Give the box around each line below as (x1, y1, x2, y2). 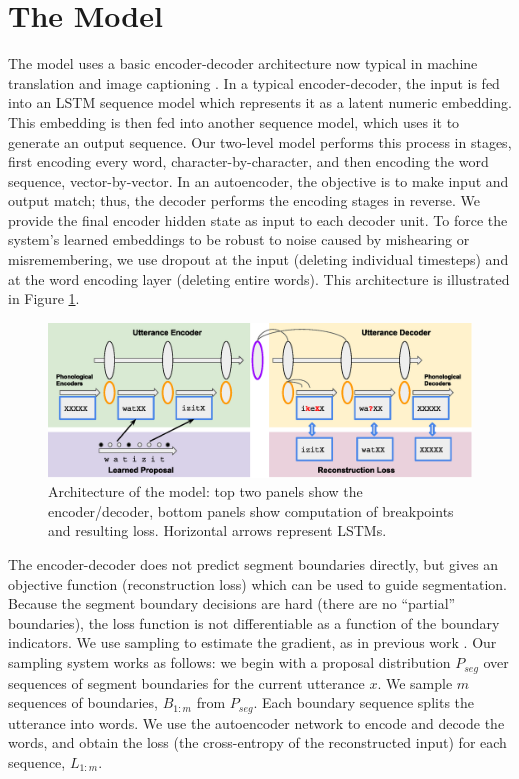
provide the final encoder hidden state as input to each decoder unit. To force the (8, 209, 508, 230)
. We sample (377, 672, 453, 693)
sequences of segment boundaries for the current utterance (8, 672, 365, 693)
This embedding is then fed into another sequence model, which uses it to (8, 111, 460, 132)
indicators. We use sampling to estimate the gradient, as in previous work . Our (8, 632, 497, 653)
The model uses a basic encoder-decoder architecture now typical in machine (8, 53, 478, 74)
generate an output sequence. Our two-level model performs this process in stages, (8, 131, 512, 152)
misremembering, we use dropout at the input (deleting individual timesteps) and (8, 249, 509, 270)
